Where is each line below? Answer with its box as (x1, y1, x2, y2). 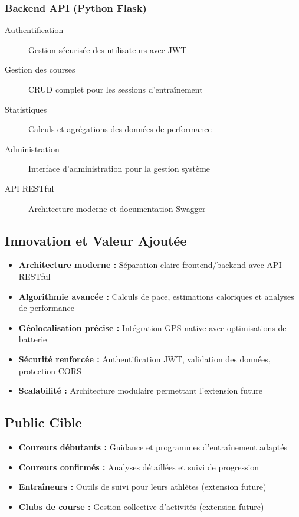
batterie (18, 333, 47, 345)
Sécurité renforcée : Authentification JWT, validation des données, (18, 352, 271, 365)
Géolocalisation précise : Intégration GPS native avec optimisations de (18, 321, 287, 333)
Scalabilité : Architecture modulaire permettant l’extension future (18, 384, 263, 397)
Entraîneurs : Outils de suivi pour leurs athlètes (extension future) (18, 480, 267, 493)
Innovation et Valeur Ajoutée (5, 231, 187, 249)
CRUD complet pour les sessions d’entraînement (28, 83, 203, 95)
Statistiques (5, 103, 47, 115)
